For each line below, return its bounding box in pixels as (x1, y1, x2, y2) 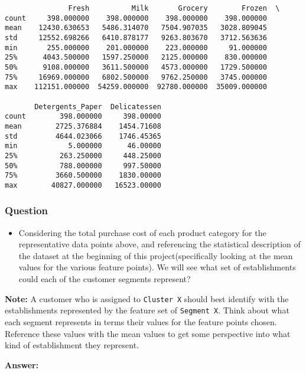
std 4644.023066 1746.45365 (5, 132, 161, 140)
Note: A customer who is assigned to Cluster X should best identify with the (5, 292, 289, 305)
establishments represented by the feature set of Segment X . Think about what (5, 304, 289, 316)
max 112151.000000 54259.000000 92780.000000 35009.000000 (5, 83, 267, 91)
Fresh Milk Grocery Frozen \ (68, 4, 280, 12)
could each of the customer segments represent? (18, 273, 191, 285)
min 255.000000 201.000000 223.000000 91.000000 (5, 43, 267, 52)
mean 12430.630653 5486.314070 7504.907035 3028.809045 (5, 24, 267, 32)
